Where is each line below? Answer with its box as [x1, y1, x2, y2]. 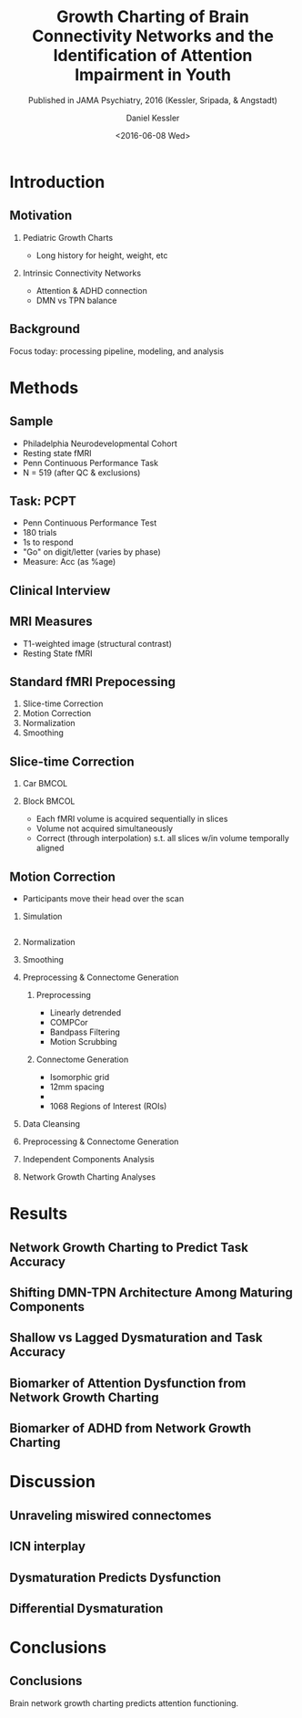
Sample [9, 413, 54, 430]
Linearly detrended [49, 1007, 121, 1018]
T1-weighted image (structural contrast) [22, 638, 173, 649]
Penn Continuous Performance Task [22, 457, 159, 468]
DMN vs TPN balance [35, 295, 117, 306]
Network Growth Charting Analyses [22, 1171, 156, 1182]
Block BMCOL [22, 796, 75, 807]
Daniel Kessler [126, 112, 180, 123]
